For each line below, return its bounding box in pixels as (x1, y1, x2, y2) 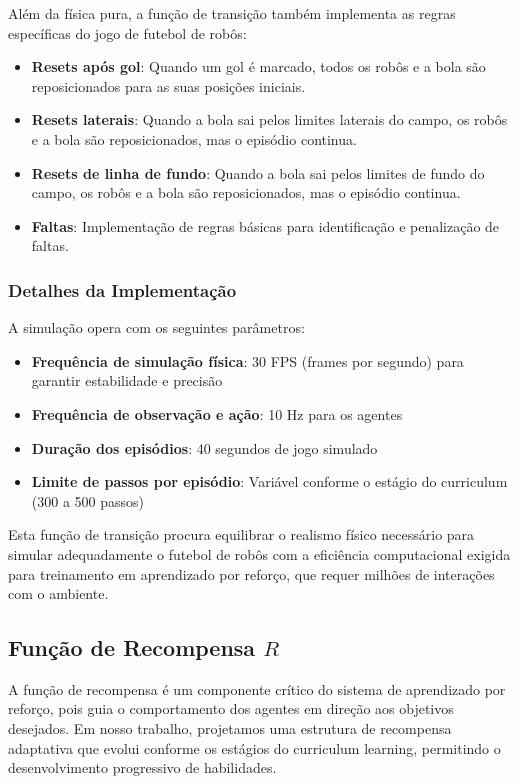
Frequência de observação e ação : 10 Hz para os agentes (31, 403, 403, 424)
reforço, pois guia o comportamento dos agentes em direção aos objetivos (8, 698, 454, 719)
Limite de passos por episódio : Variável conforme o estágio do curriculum (31, 471, 508, 492)
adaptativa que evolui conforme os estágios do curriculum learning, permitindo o (8, 737, 501, 758)
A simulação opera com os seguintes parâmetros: (8, 317, 305, 338)
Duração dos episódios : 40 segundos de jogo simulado (31, 437, 378, 458)
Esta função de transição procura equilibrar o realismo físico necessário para (8, 524, 475, 545)
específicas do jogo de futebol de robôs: (8, 22, 247, 43)
